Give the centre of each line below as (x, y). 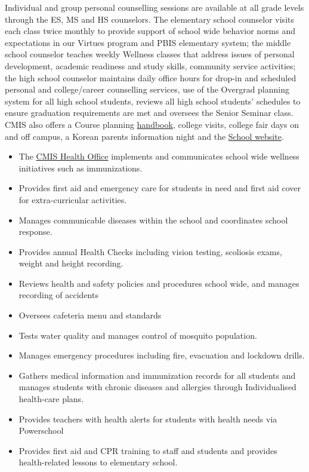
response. (35, 232)
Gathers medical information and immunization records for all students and (157, 375)
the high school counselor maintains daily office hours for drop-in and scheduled (151, 77)
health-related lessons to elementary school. (98, 462)
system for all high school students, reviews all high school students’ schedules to (153, 101)
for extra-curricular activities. (73, 199)
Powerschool (41, 430)
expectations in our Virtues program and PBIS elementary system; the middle (148, 42)
